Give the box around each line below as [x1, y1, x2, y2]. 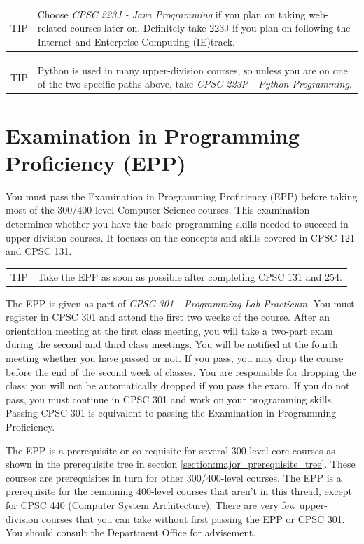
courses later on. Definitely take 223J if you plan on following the [70, 20, 351, 35]
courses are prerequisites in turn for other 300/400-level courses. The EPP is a [6, 470, 342, 484]
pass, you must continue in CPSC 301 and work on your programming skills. [6, 391, 334, 406]
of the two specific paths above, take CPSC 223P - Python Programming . [37, 76, 352, 91]
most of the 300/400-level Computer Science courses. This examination [6, 202, 310, 217]
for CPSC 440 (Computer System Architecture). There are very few [6, 497, 297, 512]
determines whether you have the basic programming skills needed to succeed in [6, 216, 349, 230]
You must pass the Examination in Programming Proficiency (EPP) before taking [6, 188, 358, 203]
